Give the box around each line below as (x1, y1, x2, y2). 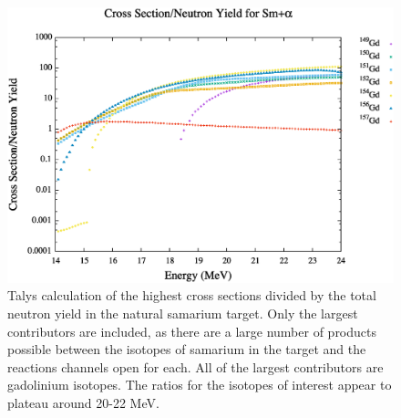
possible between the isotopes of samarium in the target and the (7, 340, 366, 359)
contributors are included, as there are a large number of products (7, 321, 377, 340)
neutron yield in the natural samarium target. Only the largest (7, 304, 358, 323)
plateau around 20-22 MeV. (7, 393, 159, 412)
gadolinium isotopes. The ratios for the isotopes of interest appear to (7, 375, 392, 394)
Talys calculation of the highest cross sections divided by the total (7, 286, 376, 305)
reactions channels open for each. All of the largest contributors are (7, 357, 384, 376)
